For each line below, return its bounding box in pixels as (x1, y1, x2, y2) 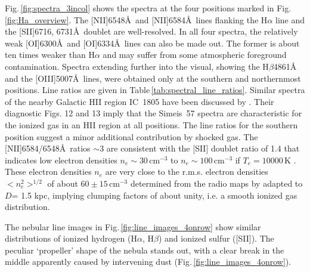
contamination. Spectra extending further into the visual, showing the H (5, 60, 269, 72)
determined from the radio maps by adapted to (130, 177, 303, 189)
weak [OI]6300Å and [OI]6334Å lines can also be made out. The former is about (5, 36, 300, 49)
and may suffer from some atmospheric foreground (103, 48, 287, 61)
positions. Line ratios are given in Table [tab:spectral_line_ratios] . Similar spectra (5, 84, 305, 96)
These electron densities (5, 165, 92, 178)
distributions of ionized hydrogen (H (5, 232, 137, 245)
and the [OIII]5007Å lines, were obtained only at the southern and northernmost (5, 72, 301, 84)
